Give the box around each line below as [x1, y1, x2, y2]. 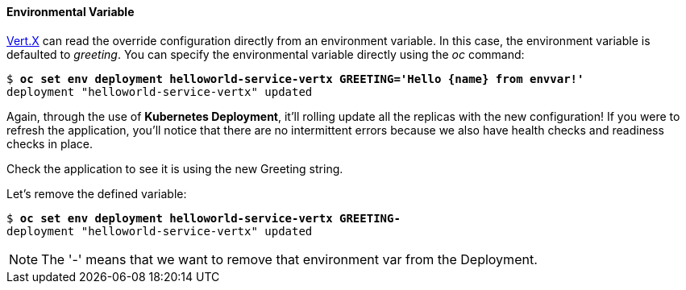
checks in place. [6, 136, 94, 151]
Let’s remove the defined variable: [6, 186, 187, 201]
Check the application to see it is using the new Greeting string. [6, 161, 343, 176]
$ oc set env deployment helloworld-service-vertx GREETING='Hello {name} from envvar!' [6, 72, 584, 85]
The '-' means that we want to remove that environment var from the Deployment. [41, 251, 538, 267]
